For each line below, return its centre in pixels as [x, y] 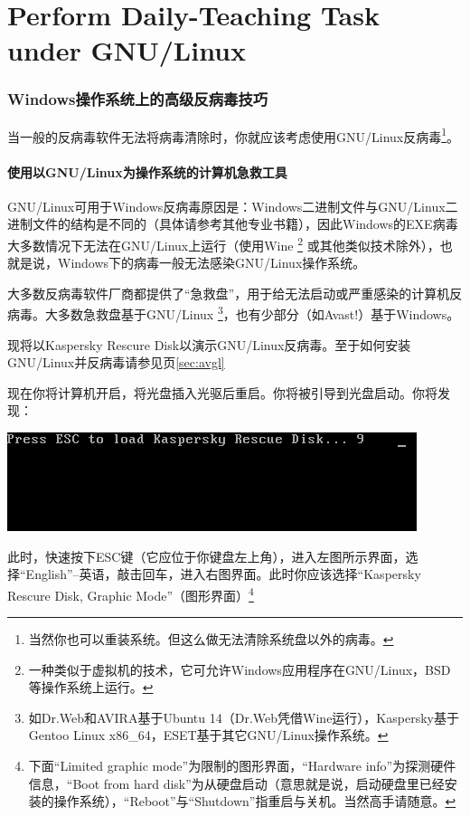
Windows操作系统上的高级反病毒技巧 [138, 99]
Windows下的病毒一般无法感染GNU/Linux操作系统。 [211, 263]
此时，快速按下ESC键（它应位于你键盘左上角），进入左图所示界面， [207, 556]
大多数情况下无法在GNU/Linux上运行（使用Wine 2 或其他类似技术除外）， [224, 244]
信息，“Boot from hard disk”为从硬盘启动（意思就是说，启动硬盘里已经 [236, 783]
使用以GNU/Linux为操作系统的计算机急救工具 [147, 171]
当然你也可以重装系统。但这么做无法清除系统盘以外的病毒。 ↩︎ [211, 639]
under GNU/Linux [127, 50]
